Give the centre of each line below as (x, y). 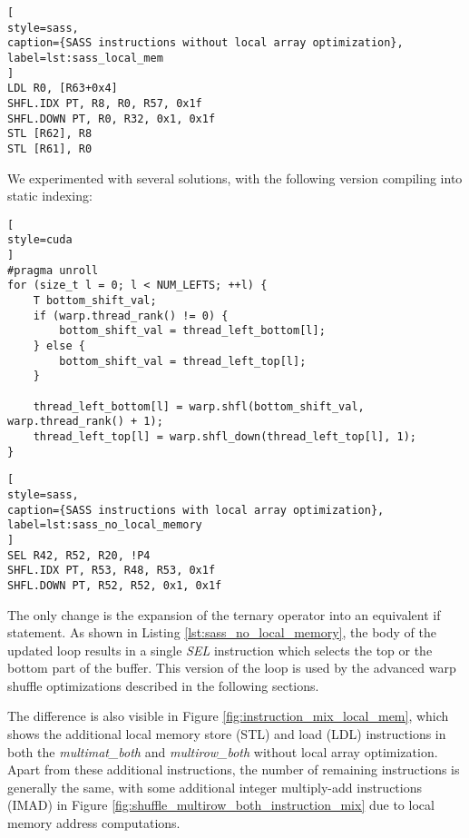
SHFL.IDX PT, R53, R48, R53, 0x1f (112, 571)
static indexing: (50, 196)
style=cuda (40, 240)
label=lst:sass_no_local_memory (105, 525)
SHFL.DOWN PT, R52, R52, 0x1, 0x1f (115, 585)
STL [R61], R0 (50, 148)
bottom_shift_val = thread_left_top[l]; (183, 361)
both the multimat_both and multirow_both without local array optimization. (223, 751)
